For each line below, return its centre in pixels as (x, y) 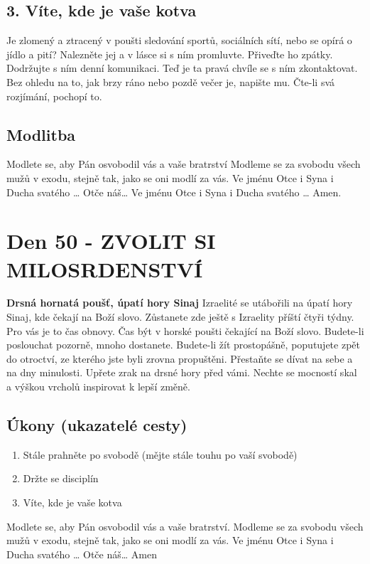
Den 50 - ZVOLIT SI (111, 241)
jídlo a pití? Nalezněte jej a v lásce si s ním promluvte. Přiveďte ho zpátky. (170, 54)
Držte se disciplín (61, 478)
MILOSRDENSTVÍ (105, 268)
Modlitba (41, 134)
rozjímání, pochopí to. (54, 96)
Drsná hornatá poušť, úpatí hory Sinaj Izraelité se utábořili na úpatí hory (180, 303)
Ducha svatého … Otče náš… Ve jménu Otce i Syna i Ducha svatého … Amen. (174, 192)
